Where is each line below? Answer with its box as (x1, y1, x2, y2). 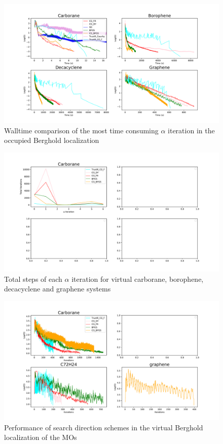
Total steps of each (4, 273, 62, 284)
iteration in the (168, 125, 215, 135)
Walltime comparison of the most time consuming (4, 125, 159, 135)
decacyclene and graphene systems (4, 283, 111, 294)
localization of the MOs (4, 432, 77, 442)
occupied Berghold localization (4, 135, 99, 145)
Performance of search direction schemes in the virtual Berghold (4, 422, 203, 432)
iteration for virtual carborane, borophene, (71, 273, 204, 284)
